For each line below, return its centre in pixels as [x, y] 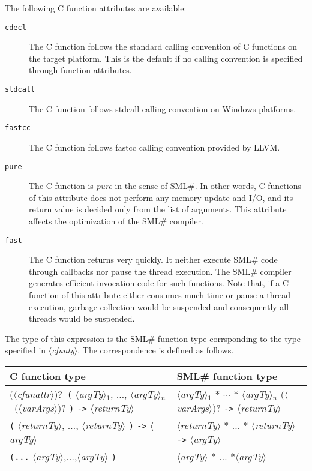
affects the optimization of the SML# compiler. [116, 220]
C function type [48, 376]
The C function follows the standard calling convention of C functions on [163, 46]
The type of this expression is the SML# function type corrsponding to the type [153, 338]
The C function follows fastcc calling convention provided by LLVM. [154, 147]
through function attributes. [80, 70]
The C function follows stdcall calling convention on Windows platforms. [163, 108]
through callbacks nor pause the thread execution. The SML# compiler [160, 271]
